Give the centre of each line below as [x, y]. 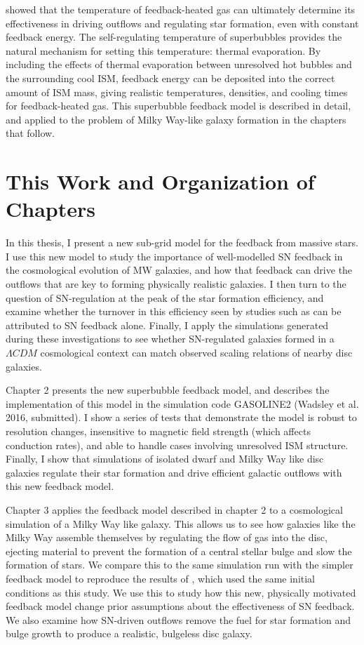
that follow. [31, 133]
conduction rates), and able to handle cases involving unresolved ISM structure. [177, 445]
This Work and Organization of [160, 181]
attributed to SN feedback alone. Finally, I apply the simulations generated [167, 325]
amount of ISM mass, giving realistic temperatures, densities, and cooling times [177, 92]
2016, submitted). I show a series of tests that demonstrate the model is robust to [181, 417]
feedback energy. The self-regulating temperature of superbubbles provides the [174, 37]
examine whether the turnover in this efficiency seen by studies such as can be [174, 311]
